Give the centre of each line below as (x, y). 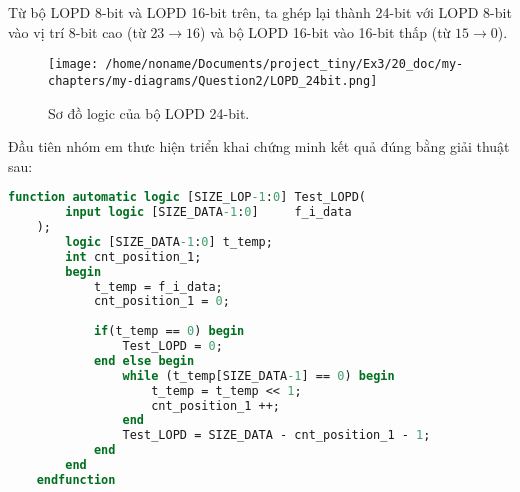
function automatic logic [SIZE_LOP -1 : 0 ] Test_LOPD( (187, 197)
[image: (73, 64)
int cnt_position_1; (133, 256)
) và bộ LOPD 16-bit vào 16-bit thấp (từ (325, 31)
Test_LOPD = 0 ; (172, 346)
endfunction (76, 479)
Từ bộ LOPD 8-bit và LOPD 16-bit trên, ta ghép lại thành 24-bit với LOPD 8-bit (260, 12)
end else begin (144, 360)
